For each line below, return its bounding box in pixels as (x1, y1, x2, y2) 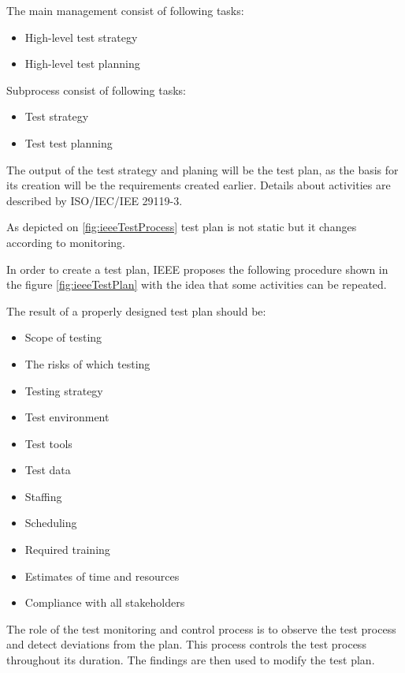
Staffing (24, 488, 62, 504)
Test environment (24, 409, 110, 425)
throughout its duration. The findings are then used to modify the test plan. (6, 652, 375, 668)
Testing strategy (24, 382, 103, 398)
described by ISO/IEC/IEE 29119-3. (6, 192, 183, 208)
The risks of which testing (24, 355, 150, 372)
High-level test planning (24, 55, 140, 72)
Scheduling (24, 514, 77, 531)
